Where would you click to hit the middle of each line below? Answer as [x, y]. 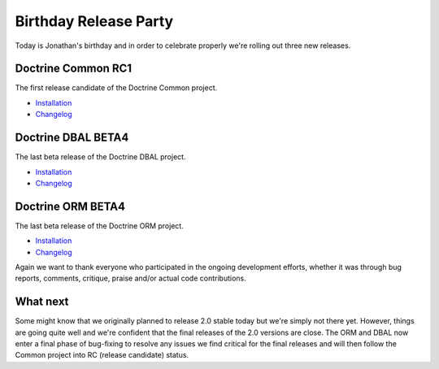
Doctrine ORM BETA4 [70, 206]
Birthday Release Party [94, 21]
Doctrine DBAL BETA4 [72, 138]
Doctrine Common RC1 [74, 69]
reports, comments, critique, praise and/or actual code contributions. [131, 278]
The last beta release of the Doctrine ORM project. [100, 226]
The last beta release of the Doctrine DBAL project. [100, 157]
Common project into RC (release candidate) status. [102, 355]
